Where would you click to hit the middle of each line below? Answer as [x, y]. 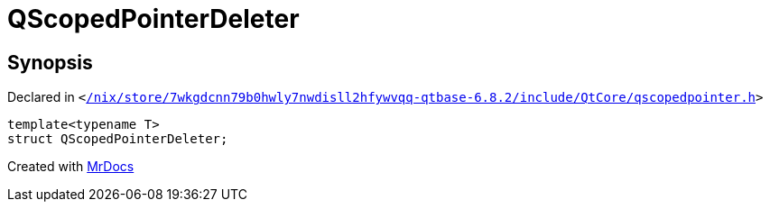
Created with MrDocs [71, 167]
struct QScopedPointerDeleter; [118, 139]
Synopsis [50, 62]
